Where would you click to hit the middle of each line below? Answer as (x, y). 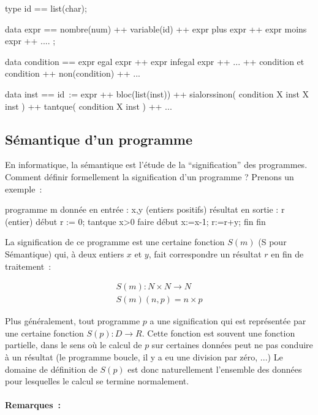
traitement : (28, 266)
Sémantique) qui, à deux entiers (65, 253)
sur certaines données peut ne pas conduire (232, 345)
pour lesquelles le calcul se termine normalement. (97, 381)
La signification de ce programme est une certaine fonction (115, 242)
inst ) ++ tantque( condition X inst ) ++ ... (89, 106)
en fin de (287, 253)
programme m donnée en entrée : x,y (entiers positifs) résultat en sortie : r (145, 209)
